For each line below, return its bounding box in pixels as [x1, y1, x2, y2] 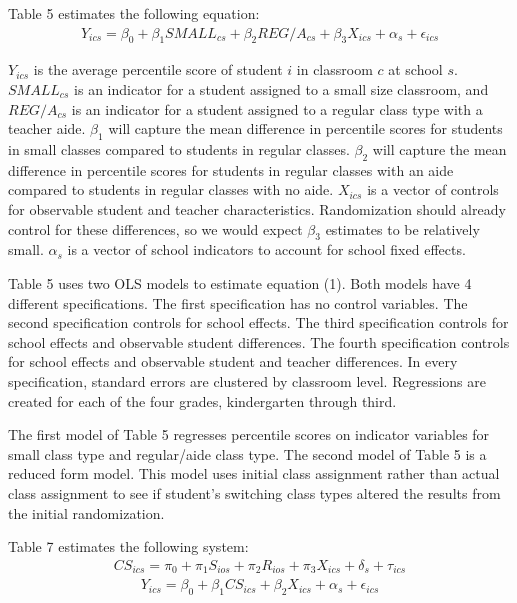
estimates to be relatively [325, 218, 480, 239]
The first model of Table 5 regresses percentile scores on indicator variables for [8, 424, 490, 445]
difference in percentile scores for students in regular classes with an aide [8, 159, 454, 180]
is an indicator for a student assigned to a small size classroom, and [74, 79, 489, 100]
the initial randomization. [8, 502, 165, 523]
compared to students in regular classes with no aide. [8, 179, 334, 200]
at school [388, 59, 443, 80]
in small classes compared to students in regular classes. [8, 139, 350, 159]
